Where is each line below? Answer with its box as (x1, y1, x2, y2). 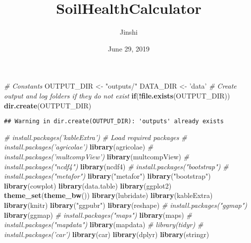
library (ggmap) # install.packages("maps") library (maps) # (4, 209, 192, 220)
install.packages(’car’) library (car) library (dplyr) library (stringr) (4, 229, 209, 239)
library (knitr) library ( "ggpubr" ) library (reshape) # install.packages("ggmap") (4, 199, 248, 210)
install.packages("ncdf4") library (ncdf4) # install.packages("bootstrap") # (4, 161, 229, 171)
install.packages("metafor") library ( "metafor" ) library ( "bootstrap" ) (4, 171, 211, 181)
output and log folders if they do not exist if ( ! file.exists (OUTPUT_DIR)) (4, 90, 230, 100)
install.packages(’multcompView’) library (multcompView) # (4, 151, 190, 161)
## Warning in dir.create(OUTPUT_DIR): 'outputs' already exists (4, 118, 224, 125)
